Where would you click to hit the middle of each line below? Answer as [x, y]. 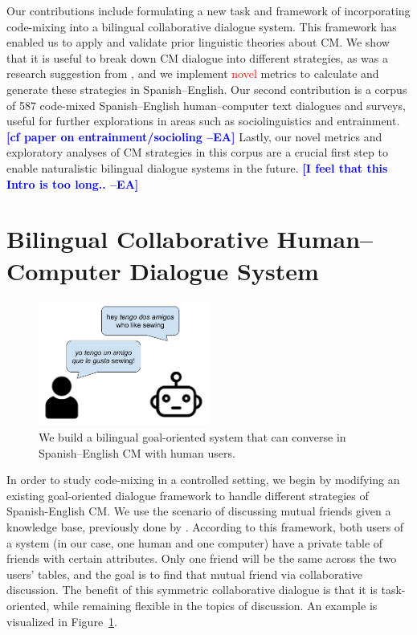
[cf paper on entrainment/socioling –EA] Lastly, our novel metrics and [194, 136]
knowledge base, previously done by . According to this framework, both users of [205, 526]
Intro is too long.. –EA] [73, 183]
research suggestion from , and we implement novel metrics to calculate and [193, 73]
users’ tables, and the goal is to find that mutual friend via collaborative [185, 574]
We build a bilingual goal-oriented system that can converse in [192, 437]
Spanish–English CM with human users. [137, 452]
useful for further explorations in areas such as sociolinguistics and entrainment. [203, 121]
